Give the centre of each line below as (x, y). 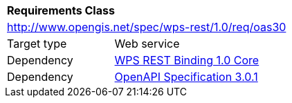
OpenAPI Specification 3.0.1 (186, 77)
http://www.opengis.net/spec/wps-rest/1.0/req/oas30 (147, 27)
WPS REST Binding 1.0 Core (187, 60)
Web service (147, 44)
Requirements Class (61, 10)
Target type (37, 44)
